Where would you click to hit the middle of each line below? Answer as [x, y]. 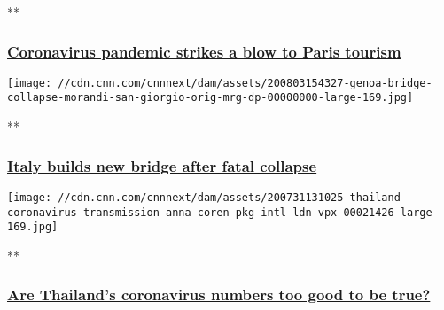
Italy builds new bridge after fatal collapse [162, 165]
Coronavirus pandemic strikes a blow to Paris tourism [204, 51]
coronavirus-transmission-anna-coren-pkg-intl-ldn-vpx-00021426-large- [223, 212]
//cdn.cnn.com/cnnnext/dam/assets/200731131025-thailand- [233, 197]
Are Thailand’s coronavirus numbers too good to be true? [219, 294]
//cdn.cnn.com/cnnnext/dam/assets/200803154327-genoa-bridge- [245, 83]
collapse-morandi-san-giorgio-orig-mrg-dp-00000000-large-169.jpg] [210, 98]
